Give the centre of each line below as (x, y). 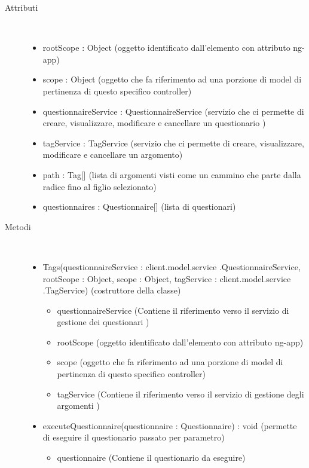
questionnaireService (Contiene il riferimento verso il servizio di (173, 310)
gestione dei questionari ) (103, 322)
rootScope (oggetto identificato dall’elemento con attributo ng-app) (180, 342)
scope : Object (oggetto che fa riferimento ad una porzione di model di (172, 79)
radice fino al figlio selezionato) (100, 186)
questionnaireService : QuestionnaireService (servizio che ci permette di (173, 111)
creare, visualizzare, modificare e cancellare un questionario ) (154, 123)
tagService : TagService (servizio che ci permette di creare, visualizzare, (173, 143)
